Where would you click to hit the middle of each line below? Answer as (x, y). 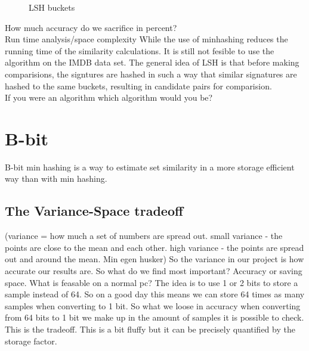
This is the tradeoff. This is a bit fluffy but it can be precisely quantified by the (150, 329)
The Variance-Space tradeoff (94, 211)
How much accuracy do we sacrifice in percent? (91, 27)
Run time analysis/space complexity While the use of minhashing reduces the (146, 39)
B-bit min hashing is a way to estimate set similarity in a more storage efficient (150, 167)
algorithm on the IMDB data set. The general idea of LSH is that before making (152, 62)
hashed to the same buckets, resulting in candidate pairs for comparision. (138, 86)
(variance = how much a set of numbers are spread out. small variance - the (144, 236)
